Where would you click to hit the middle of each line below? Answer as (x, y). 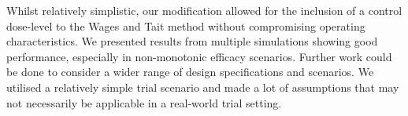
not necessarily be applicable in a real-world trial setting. (144, 102)
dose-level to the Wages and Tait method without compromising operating (186, 25)
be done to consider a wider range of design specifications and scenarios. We (190, 72)
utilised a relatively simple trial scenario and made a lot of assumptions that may (203, 87)
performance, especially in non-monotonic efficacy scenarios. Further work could (199, 56)
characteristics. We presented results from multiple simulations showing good (192, 41)
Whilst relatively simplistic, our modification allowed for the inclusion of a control (204, 10)
